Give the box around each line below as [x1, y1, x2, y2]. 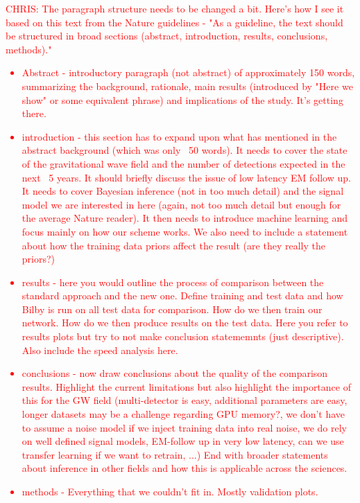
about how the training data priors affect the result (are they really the [22, 238, 325, 252]
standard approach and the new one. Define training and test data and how [22, 288, 343, 303]
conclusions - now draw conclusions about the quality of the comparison [22, 366, 328, 380]
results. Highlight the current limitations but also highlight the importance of [22, 379, 351, 394]
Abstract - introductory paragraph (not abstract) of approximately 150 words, [22, 65, 355, 80]
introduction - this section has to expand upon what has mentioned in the [22, 129, 337, 143]
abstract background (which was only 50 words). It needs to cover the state [22, 143, 348, 157]
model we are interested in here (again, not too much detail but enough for [22, 197, 341, 211]
